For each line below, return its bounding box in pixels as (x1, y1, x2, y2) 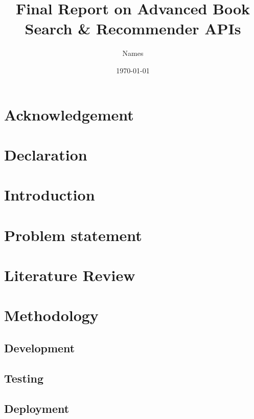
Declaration (4, 144, 87, 165)
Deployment (4, 400, 70, 416)
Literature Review (4, 265, 135, 285)
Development (4, 340, 75, 355)
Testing (4, 370, 43, 386)
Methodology (4, 305, 99, 326)
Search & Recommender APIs (25, 18, 241, 39)
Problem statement (4, 224, 142, 245)
